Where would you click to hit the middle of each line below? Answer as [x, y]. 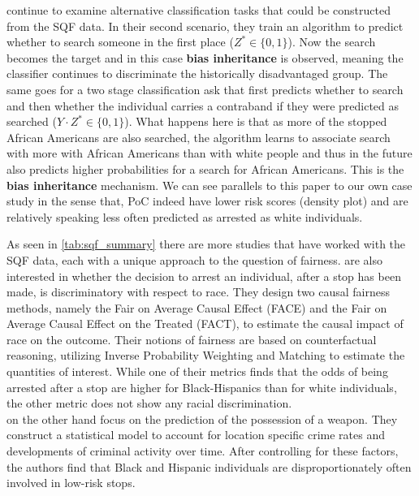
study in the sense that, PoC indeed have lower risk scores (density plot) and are [207, 201]
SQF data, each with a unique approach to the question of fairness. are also [195, 259]
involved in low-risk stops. [71, 483]
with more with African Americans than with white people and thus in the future [209, 153]
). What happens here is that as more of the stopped [256, 121]
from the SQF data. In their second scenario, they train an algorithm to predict [205, 26]
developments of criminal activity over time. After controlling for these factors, [203, 451]
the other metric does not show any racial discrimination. [149, 403]
